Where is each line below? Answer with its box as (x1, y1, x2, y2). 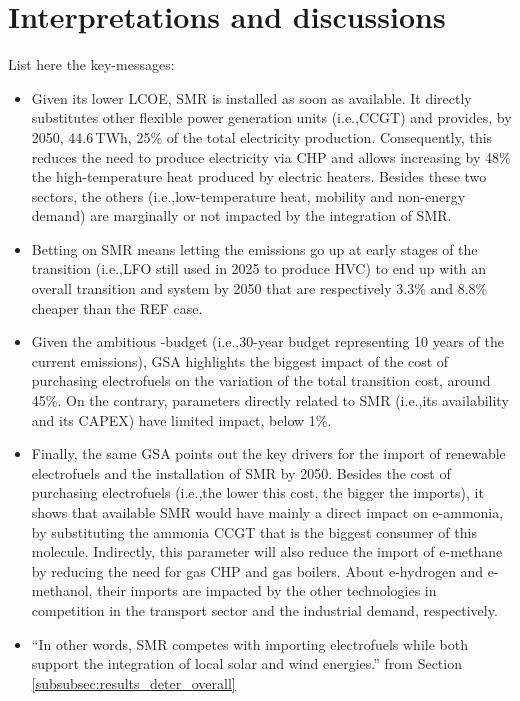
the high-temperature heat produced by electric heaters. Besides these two (31, 166, 487, 187)
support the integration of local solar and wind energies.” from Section (31, 653, 462, 674)
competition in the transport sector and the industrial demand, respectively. (31, 599, 498, 620)
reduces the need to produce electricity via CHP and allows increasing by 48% (31, 146, 511, 167)
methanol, (31, 580, 93, 601)
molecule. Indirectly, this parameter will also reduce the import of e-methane (31, 541, 503, 562)
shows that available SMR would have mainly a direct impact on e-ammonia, (31, 502, 504, 522)
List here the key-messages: (8, 54, 175, 75)
